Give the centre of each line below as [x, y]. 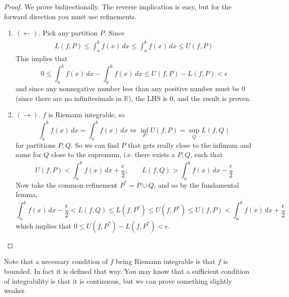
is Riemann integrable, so [87, 115]
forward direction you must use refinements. [70, 16]
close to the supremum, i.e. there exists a [113, 154]
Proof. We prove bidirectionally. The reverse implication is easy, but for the [118, 6]
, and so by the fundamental [196, 184]
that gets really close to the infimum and [190, 145]
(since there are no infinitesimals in [69, 98]
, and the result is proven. [212, 98]
